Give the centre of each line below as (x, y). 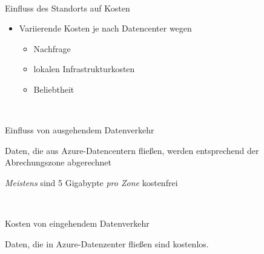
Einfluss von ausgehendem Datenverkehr (80, 130)
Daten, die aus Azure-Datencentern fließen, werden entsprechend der (132, 150)
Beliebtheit (54, 89)
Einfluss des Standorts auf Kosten (68, 8)
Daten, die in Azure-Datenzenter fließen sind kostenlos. (107, 243)
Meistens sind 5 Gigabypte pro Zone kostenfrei (91, 182)
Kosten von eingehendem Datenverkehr (77, 223)
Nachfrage (52, 48)
